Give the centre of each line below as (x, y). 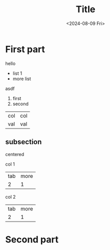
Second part (32, 239)
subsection (24, 142)
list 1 (17, 73)
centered (15, 154)
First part (25, 49)
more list (22, 79)
